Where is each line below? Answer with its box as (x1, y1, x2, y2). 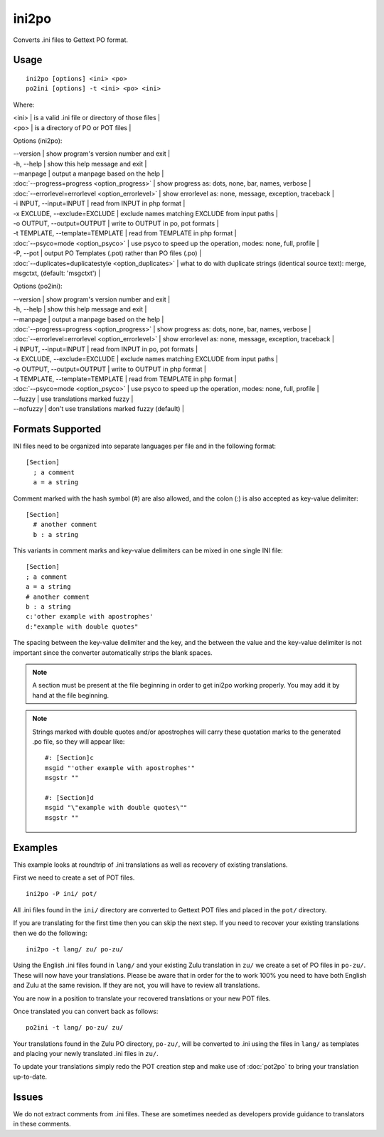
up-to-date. (13, 1072, 48, 1081)
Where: (13, 100, 35, 109)
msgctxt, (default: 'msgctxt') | (13, 269, 101, 277)
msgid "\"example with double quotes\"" (45, 804, 188, 812)
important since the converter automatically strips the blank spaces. (13, 648, 213, 657)
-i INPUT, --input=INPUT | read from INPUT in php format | (13, 199, 186, 208)
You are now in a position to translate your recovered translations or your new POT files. (13, 994, 271, 1003)
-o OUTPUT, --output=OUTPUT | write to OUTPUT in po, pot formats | (13, 219, 220, 228)
